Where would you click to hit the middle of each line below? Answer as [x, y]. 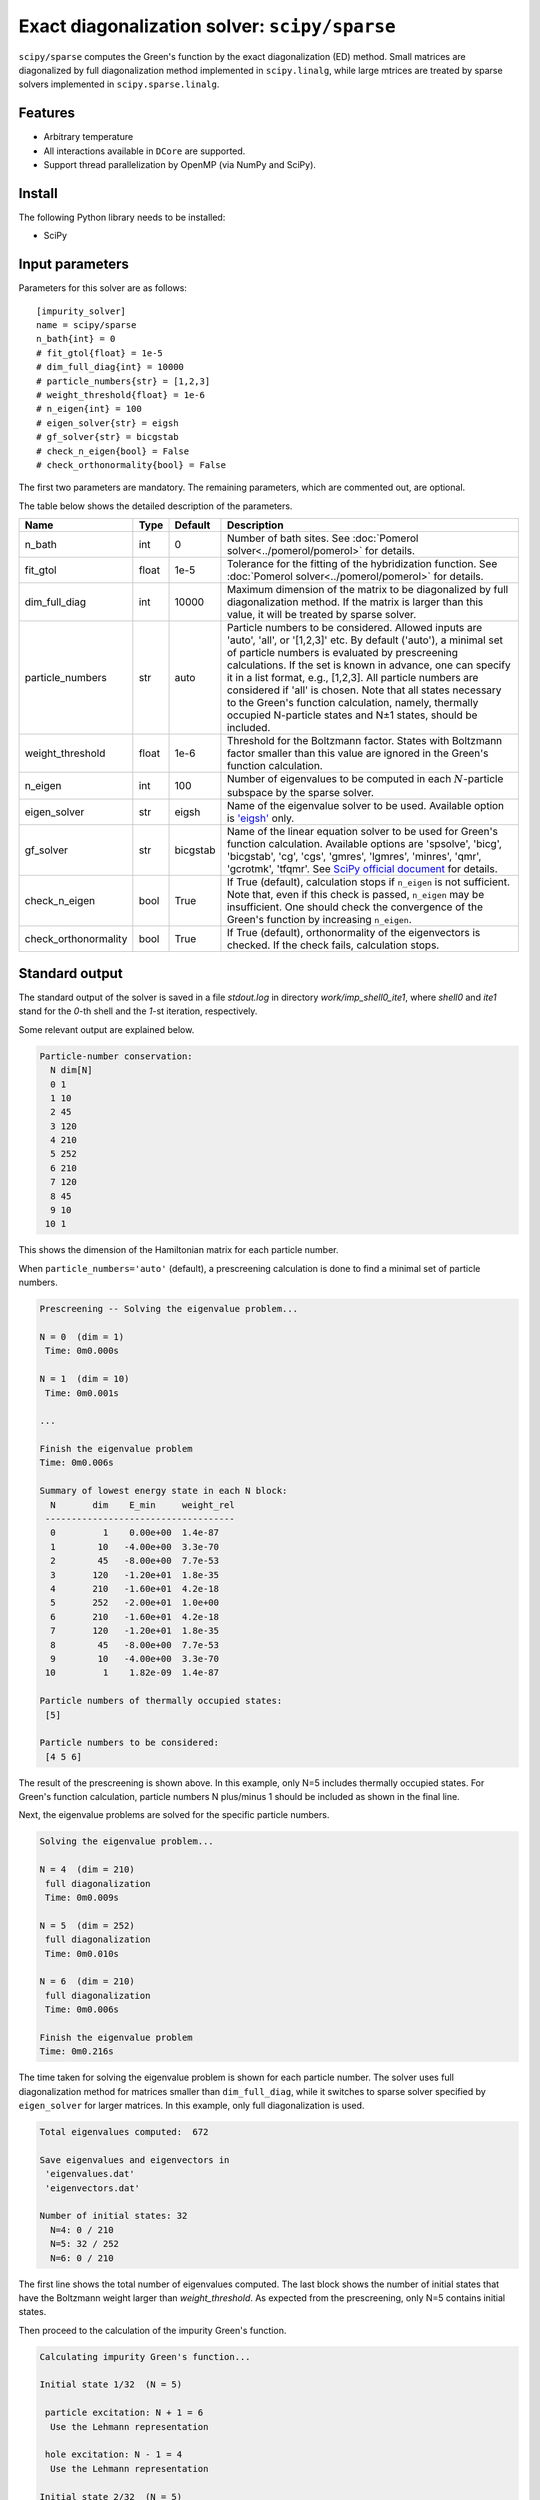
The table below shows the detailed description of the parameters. [155, 506]
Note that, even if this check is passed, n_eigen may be [355, 895]
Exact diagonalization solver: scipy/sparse [207, 26]
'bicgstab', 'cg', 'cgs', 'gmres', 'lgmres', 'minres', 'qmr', [354, 857]
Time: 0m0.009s [82, 1897]
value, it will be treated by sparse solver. [321, 615]
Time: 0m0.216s [76, 2051]
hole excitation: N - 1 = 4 [114, 2454]
